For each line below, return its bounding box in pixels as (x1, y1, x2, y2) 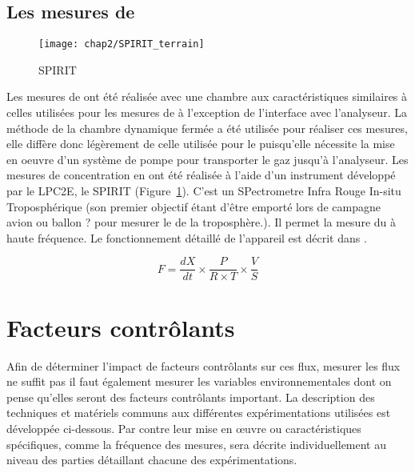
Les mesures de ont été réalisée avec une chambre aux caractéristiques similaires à (6, 88, 408, 105)
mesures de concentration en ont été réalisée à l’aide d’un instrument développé (6, 166, 396, 183)
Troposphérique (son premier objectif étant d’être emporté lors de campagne (6, 198, 381, 214)
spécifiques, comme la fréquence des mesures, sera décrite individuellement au (6, 435, 387, 452)
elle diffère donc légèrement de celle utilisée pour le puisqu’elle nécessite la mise (6, 135, 395, 152)
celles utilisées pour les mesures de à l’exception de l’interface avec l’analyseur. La (6, 104, 407, 121)
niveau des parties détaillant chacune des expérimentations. (6, 451, 297, 468)
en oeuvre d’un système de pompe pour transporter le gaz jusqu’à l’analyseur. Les (6, 150, 409, 167)
